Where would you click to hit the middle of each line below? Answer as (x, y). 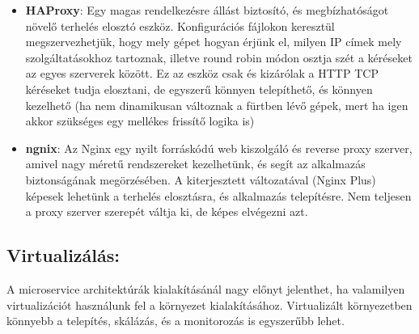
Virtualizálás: (63, 255)
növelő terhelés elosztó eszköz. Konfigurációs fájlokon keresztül (180, 25)
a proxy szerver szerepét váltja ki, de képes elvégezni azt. (167, 211)
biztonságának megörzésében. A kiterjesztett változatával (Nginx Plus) (201, 179)
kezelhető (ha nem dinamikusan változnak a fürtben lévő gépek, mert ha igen (217, 105)
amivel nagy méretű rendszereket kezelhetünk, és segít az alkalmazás (195, 164)
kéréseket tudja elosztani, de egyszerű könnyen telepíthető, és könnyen (199, 89)
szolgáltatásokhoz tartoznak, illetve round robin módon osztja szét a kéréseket (219, 57)
